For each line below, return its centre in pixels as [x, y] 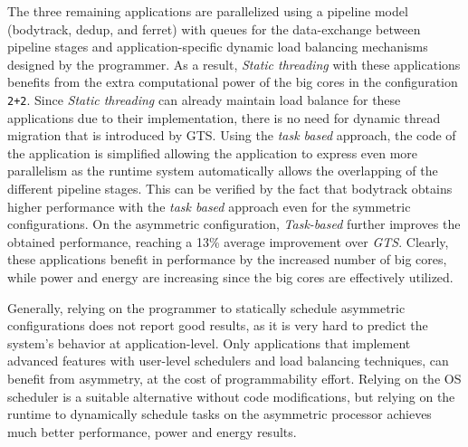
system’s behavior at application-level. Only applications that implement [209, 342]
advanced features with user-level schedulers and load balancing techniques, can [228, 361]
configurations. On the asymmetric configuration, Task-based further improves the [234, 224]
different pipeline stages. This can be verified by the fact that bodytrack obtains [230, 188]
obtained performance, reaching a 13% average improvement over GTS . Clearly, [228, 241]
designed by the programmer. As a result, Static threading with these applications [234, 64]
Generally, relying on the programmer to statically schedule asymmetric [206, 307]
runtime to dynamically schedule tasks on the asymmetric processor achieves [220, 414]
